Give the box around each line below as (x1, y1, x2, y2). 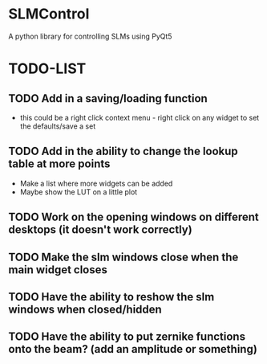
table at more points (8, 157, 111, 171)
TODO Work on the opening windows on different (8, 211, 259, 224)
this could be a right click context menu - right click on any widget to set (19, 112, 260, 122)
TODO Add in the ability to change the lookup (8, 145, 238, 158)
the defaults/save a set (19, 121, 96, 131)
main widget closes (8, 263, 108, 276)
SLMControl (8, 5, 90, 23)
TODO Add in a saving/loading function (8, 92, 208, 105)
